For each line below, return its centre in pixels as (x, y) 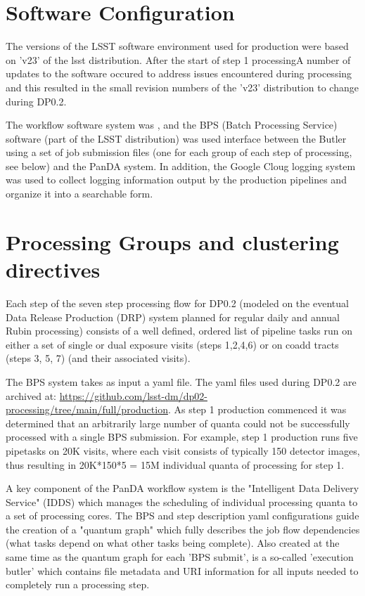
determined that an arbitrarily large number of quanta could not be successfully (178, 423)
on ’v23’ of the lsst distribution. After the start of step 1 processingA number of (178, 59)
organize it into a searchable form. (79, 194)
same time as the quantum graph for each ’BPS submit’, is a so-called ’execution (180, 557)
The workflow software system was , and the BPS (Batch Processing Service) (172, 125)
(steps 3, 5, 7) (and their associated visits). (98, 358)
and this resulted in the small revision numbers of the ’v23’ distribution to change (182, 87)
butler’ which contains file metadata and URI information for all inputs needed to (182, 570)
